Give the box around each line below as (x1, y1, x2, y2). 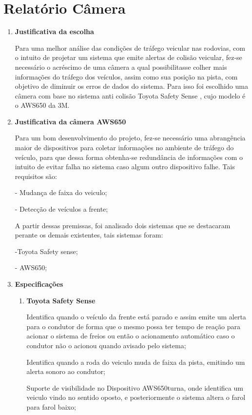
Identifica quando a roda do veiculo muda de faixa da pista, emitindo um (26, 356, 245, 367)
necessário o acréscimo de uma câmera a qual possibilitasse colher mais (15, 61, 227, 72)
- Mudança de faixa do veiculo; (15, 187, 107, 198)
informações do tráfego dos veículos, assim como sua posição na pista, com (15, 71, 238, 81)
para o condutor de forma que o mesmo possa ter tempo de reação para (26, 321, 240, 331)
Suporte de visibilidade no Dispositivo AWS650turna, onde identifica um (26, 382, 243, 393)
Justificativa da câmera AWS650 (15, 116, 126, 126)
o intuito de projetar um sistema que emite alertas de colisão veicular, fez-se (15, 52, 242, 62)
